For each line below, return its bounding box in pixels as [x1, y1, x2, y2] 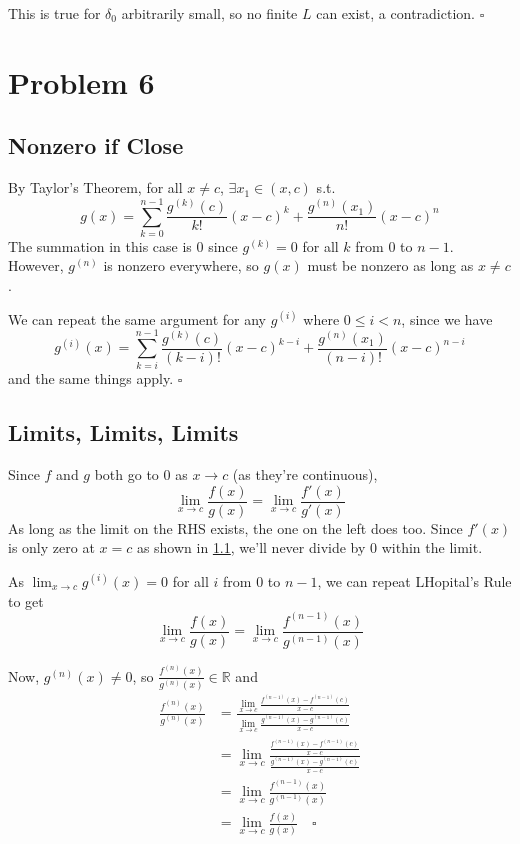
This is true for [8, 3, 101, 23]
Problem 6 [8, 61, 155, 102]
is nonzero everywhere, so [103, 255, 259, 276]
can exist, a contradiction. [316, 3, 475, 23]
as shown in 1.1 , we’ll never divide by [136, 537, 366, 558]
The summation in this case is [8, 235, 192, 256]
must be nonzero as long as [307, 255, 474, 276]
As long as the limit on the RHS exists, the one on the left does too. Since [8, 517, 463, 538]
